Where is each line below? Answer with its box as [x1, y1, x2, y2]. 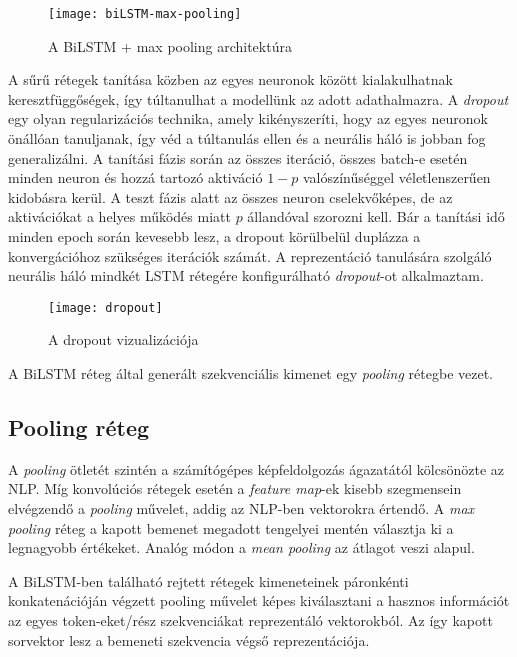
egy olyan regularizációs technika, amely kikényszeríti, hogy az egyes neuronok [8, 108, 488, 129]
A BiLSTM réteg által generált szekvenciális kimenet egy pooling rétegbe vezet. [8, 363, 493, 384]
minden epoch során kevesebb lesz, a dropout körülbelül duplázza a [8, 226, 421, 246]
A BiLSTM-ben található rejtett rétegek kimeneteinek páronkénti [8, 570, 409, 591]
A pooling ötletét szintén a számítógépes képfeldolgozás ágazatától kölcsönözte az [8, 458, 504, 479]
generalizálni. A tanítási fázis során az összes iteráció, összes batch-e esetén [8, 147, 468, 168]
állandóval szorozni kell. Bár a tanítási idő [247, 206, 505, 227]
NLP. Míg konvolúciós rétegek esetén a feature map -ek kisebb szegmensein [8, 478, 462, 499]
